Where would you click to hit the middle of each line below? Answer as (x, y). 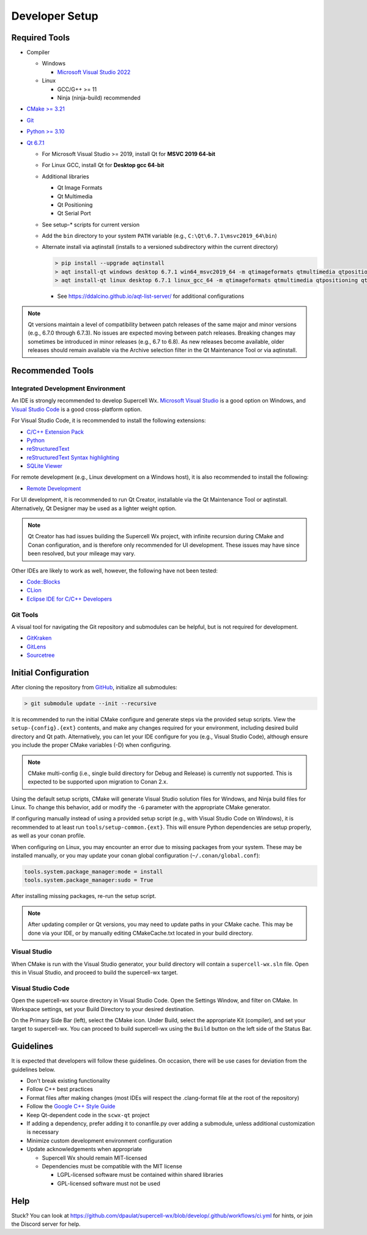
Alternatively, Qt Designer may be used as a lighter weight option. (94, 508)
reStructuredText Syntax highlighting (73, 457)
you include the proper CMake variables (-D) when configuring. (91, 745)
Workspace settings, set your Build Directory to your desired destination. (103, 1009)
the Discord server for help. (46, 1224)
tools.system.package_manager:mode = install (94, 872)
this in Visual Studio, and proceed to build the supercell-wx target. (95, 973)
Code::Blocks (43, 582)
